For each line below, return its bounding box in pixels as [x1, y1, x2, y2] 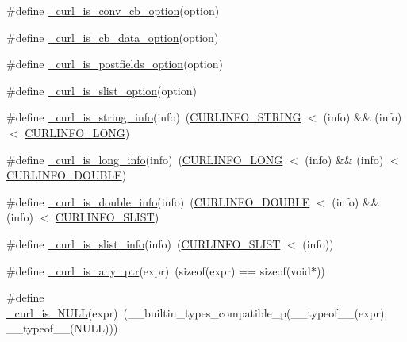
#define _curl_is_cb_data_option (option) [6, 29, 219, 45]
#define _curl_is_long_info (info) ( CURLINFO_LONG [6, 151, 283, 167]
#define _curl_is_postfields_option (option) [6, 56, 223, 72]
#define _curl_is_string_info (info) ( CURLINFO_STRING [6, 109, 301, 125]
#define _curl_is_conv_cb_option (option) [6, 2, 220, 18]
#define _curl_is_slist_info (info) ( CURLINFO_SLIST [6, 235, 281, 252]
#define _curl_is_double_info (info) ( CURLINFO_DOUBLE [6, 193, 310, 209]
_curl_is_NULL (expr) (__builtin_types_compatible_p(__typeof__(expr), [6, 304, 388, 321]
